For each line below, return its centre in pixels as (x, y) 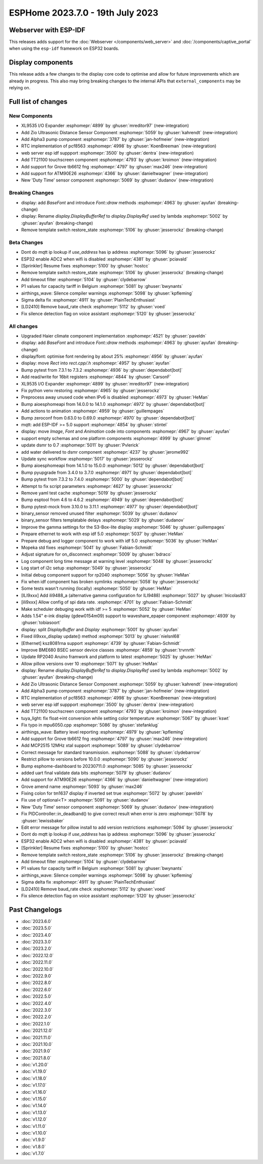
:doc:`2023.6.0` (37, 921)
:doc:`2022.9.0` (37, 976)
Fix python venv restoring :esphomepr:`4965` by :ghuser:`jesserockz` (91, 391)
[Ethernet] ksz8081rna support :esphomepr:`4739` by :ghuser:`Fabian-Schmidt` (101, 643)
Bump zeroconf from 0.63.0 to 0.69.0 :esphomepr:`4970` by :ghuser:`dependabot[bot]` (108, 418)
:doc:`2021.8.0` (36, 1058)
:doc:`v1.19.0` (34, 1071)
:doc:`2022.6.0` (37, 989)
